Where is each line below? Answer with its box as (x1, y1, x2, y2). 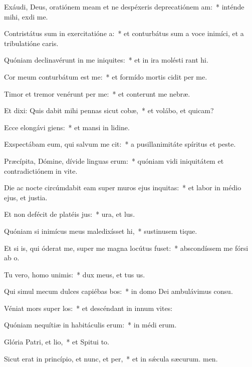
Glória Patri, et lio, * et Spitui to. (4, 336, 110, 347)
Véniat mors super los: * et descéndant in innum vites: (4, 302, 173, 313)
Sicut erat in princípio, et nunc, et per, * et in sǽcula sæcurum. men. (4, 353, 218, 363)
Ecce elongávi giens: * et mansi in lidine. (4, 122, 130, 132)
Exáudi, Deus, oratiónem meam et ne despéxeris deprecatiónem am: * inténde (4, 2, 244, 12)
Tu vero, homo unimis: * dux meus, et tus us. (4, 269, 145, 279)
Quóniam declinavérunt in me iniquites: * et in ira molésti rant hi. (4, 55, 208, 65)
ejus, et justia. (4, 192, 48, 202)
